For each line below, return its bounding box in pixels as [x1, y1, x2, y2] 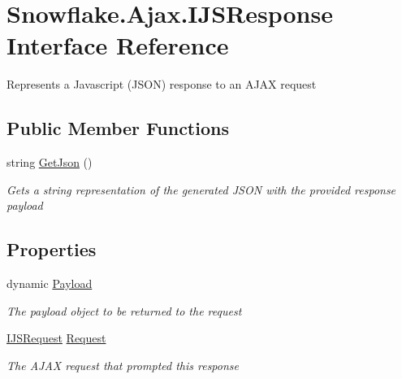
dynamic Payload [6, 275, 93, 292]
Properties [6, 237, 97, 262]
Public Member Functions [6, 115, 229, 141]
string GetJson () [6, 154, 93, 171]
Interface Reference [6, 28, 229, 62]
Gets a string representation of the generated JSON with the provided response [6, 181, 396, 198]
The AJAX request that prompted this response [6, 356, 239, 373]
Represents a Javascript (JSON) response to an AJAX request [6, 76, 317, 93]
